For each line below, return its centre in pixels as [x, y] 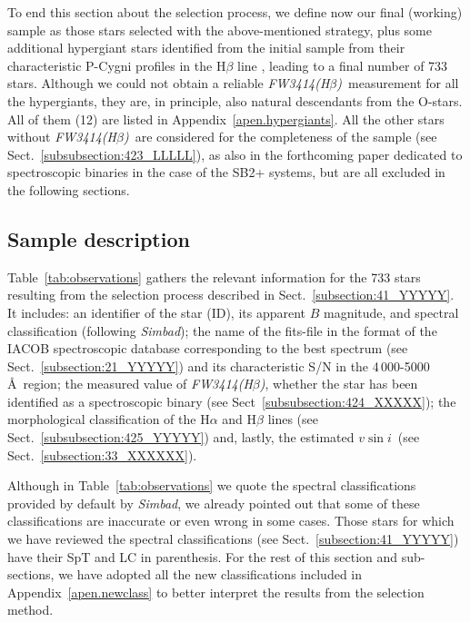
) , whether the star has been [339, 384]
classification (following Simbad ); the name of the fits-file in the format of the [222, 330]
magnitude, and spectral [391, 312]
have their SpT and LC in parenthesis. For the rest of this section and [203, 556]
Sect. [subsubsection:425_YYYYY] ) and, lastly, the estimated [181, 437]
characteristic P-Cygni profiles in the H [117, 65]
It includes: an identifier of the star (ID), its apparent [157, 312]
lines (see [293, 419]
